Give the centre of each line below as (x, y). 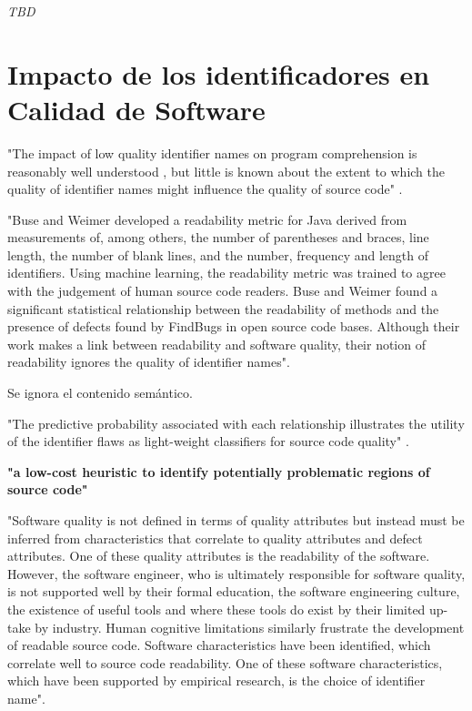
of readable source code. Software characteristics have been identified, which (219, 645)
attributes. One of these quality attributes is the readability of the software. (219, 556)
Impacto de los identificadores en (219, 73)
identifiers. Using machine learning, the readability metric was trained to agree (226, 273)
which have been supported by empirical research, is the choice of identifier (216, 681)
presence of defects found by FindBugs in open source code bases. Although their (234, 326)
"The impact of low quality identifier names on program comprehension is (212, 152)
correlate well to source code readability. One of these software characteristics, (225, 662)
